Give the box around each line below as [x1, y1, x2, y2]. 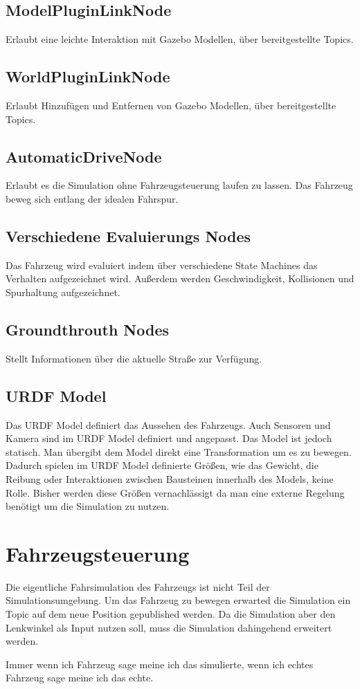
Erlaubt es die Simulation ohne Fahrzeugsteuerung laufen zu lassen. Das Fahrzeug [6, 178, 353, 192]
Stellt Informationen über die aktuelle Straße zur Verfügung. [6, 351, 262, 365]
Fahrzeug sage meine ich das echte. [6, 670, 154, 685]
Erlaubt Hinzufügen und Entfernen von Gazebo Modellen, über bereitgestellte [6, 98, 336, 112]
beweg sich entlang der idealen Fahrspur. [6, 191, 179, 205]
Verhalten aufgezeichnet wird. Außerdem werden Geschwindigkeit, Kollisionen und [6, 271, 354, 286]
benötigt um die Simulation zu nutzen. [6, 499, 170, 513]
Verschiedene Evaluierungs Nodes [6, 225, 251, 246]
